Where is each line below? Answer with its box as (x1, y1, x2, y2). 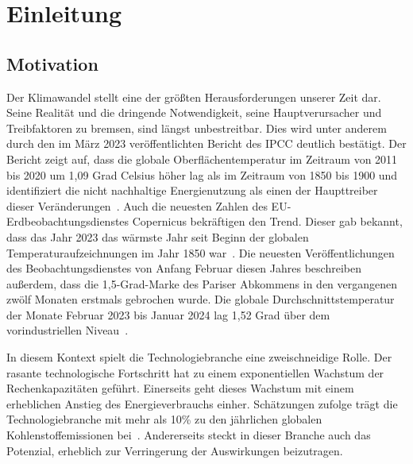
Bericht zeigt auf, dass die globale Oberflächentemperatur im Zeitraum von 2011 (6, 150, 398, 167)
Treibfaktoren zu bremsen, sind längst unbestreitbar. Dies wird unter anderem (6, 119, 387, 136)
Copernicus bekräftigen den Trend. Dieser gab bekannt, (132, 213, 403, 230)
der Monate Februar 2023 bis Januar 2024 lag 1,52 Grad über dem (6, 306, 330, 323)
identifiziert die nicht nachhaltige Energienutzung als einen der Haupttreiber (6, 182, 378, 199)
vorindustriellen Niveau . (6, 322, 129, 338)
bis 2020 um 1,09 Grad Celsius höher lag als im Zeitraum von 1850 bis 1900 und (6, 166, 398, 183)
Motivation (6, 51, 98, 75)
